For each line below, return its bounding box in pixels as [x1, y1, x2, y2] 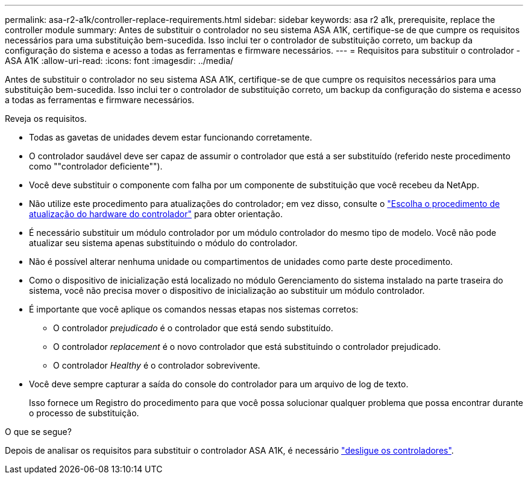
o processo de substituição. [29, 408, 139, 418]
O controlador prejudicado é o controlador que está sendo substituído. [53, 323, 333, 333]
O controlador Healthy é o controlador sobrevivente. [53, 360, 260, 370]
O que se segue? [5, 427, 72, 437]
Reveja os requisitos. [5, 113, 87, 124]
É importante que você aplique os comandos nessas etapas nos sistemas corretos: [29, 304, 359, 314]
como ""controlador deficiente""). [29, 161, 163, 171]
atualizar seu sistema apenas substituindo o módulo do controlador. [29, 238, 298, 248]
